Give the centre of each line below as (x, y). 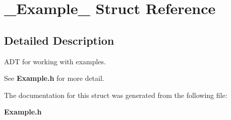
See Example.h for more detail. (54, 78)
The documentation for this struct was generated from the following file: (116, 95)
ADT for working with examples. (55, 61)
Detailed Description (59, 40)
